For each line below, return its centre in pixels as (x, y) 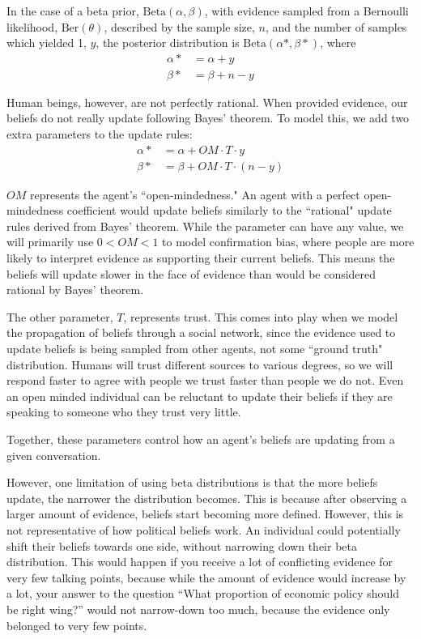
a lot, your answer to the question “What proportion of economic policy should (203, 593)
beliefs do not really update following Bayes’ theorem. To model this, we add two (208, 118)
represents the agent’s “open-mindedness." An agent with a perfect (195, 194)
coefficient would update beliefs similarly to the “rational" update (229, 210)
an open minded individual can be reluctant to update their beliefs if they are (200, 396)
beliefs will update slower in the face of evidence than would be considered (191, 273)
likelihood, (32, 26)
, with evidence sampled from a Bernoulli (306, 11)
